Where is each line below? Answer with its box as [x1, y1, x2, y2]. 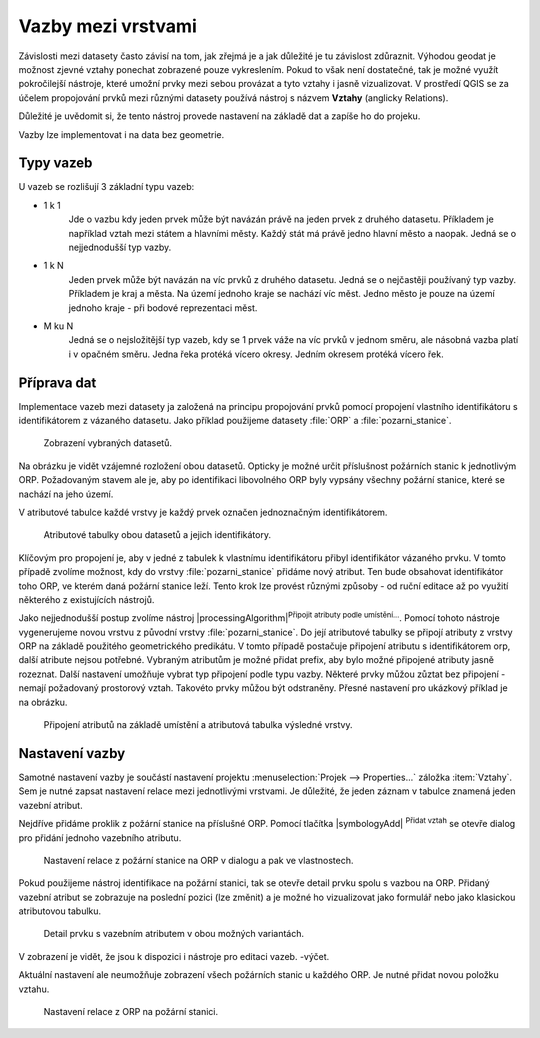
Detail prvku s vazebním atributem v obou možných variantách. [43, 928, 305, 940]
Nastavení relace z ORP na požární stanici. [43, 1006, 219, 1018]
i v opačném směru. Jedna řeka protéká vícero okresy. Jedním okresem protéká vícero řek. [68, 348, 444, 360]
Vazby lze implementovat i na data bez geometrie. [18, 128, 225, 140]
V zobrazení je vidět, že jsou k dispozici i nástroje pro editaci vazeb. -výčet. [18, 950, 330, 962]
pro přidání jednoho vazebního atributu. [18, 831, 182, 844]
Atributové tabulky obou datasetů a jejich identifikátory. [43, 529, 272, 541]
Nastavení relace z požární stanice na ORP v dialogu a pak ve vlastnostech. [43, 854, 354, 866]
